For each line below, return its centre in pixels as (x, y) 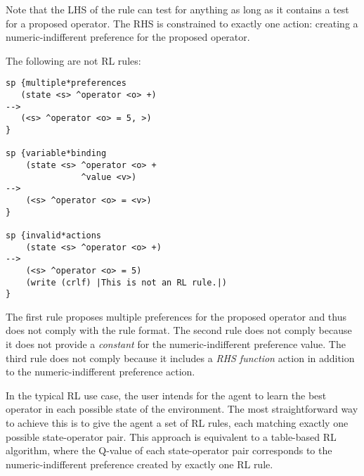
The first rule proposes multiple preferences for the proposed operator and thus (176, 316)
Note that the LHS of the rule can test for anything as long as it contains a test (177, 9)
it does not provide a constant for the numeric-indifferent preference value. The (176, 344)
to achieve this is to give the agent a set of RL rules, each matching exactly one (177, 423)
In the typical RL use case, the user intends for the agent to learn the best (166, 395)
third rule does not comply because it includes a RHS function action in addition (180, 358)
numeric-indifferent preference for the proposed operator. (128, 37)
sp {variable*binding (56, 154)
